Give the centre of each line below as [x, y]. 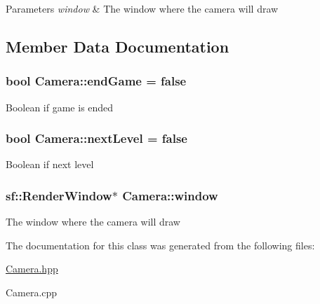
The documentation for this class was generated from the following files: [160, 245]
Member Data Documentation [118, 46]
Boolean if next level [50, 164]
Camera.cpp [32, 292]
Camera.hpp [32, 269]
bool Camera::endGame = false [96, 81]
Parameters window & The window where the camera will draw [142, 8]
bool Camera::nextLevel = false [96, 138]
